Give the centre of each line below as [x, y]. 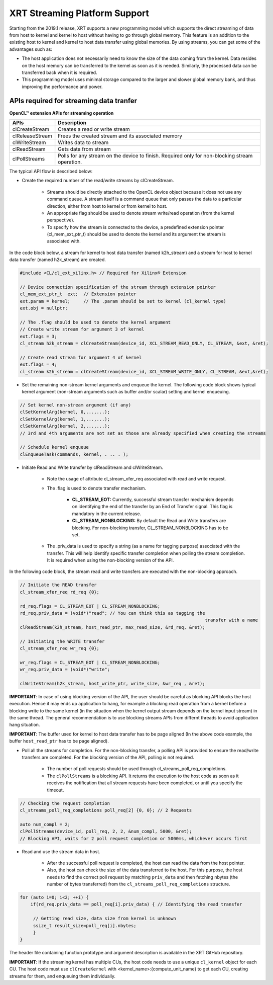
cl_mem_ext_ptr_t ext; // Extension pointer [78, 294]
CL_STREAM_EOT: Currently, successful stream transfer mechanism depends [153, 499]
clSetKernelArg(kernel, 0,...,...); [65, 412]
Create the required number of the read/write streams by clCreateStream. [98, 181]
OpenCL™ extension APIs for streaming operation [61, 113]
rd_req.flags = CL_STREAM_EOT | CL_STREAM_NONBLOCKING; [90, 606]
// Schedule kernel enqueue [54, 447]
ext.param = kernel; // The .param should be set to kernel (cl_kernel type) [123, 301]
